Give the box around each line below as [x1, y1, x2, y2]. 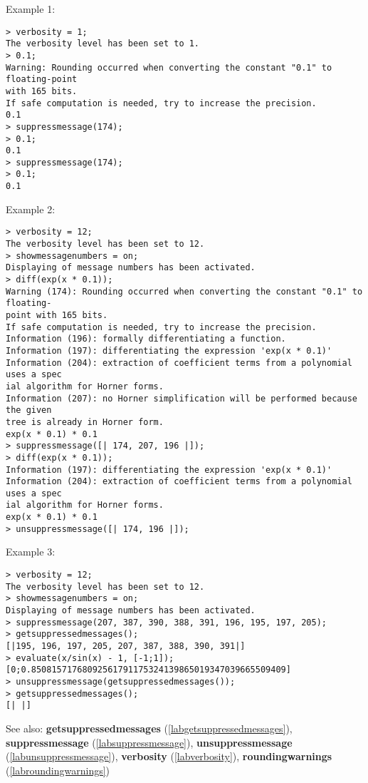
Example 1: [6, 1, 56, 16]
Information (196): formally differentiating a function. [6, 334, 286, 344]
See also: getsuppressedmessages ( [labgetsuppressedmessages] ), [6, 720, 293, 735]
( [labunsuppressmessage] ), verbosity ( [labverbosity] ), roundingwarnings [6, 749, 332, 764]
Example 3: [6, 544, 56, 559]
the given [6, 405, 52, 416]
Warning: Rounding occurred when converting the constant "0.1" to [6, 62, 332, 73]
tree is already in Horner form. [6, 416, 164, 427]
